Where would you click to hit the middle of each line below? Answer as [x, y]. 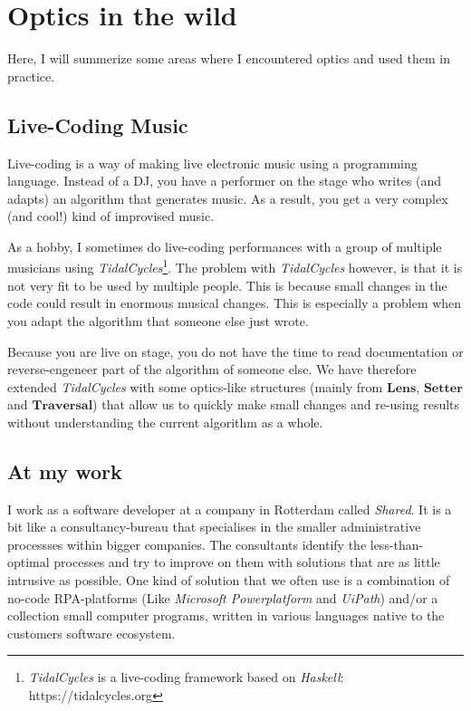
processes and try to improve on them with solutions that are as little [247, 562]
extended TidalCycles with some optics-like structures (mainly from [195, 386]
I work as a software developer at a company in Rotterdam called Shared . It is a [230, 509]
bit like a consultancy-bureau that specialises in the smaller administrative [214, 527]
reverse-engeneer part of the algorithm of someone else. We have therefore [212, 369]
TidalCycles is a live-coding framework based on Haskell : [186, 677]
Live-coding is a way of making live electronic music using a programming [212, 163]
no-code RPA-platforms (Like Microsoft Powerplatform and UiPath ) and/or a [223, 597]
